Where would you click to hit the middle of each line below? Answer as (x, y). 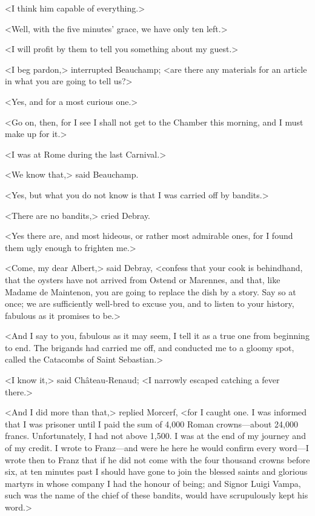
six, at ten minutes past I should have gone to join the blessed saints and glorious (156, 471)
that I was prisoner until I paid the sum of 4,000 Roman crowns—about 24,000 (152, 424)
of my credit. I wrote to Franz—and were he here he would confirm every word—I (157, 448)
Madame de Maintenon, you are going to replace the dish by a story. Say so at (151, 291)
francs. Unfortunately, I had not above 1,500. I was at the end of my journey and (155, 436)
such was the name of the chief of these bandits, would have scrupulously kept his (157, 495)
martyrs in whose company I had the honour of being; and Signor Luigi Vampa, (153, 483)
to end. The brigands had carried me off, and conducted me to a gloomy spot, (150, 347)
